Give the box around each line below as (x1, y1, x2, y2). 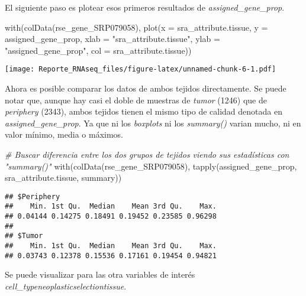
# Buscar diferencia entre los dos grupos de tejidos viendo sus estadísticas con (5, 148, 289, 160)
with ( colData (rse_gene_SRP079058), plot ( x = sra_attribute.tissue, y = (5, 21, 268, 33)
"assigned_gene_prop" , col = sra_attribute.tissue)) (5, 44, 192, 56)
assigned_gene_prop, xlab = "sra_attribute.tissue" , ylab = (5, 32, 220, 45)
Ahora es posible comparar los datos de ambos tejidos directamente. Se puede (5, 82, 286, 95)
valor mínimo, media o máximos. (5, 128, 123, 141)
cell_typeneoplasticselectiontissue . (5, 279, 127, 292)
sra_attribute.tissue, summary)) (5, 171, 122, 184)
